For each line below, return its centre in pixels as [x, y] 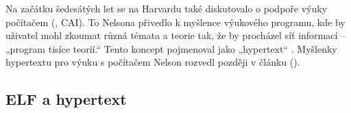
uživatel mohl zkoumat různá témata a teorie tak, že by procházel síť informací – [176, 35]
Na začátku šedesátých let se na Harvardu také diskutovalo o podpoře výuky [167, 8]
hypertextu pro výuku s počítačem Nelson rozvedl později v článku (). [153, 62]
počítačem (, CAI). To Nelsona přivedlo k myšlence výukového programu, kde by [175, 22]
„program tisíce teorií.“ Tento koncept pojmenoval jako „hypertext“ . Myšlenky [171, 48]
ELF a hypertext [66, 99]
